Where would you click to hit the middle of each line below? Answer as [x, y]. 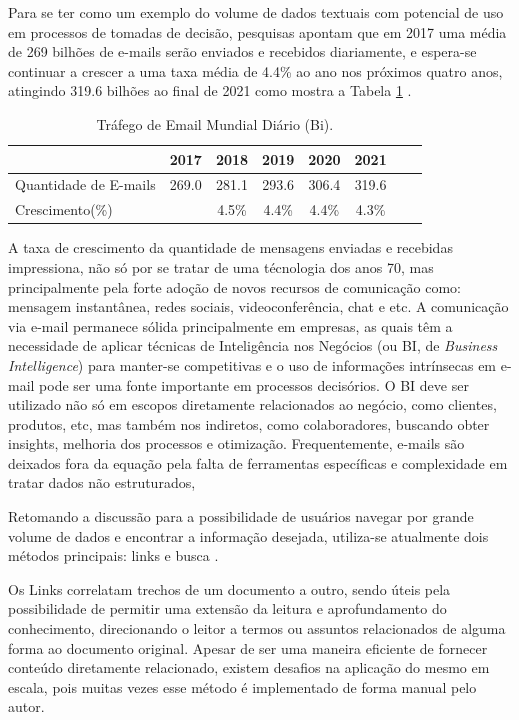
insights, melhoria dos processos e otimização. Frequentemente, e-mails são [236, 443]
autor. [26, 706]
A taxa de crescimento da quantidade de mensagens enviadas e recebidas [230, 247]
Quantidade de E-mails [85, 184]
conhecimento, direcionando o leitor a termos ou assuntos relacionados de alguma [257, 628]
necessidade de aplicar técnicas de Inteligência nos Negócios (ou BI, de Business [253, 345]
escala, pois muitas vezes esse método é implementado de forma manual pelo [242, 686]
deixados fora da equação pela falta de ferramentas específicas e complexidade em [258, 462]
